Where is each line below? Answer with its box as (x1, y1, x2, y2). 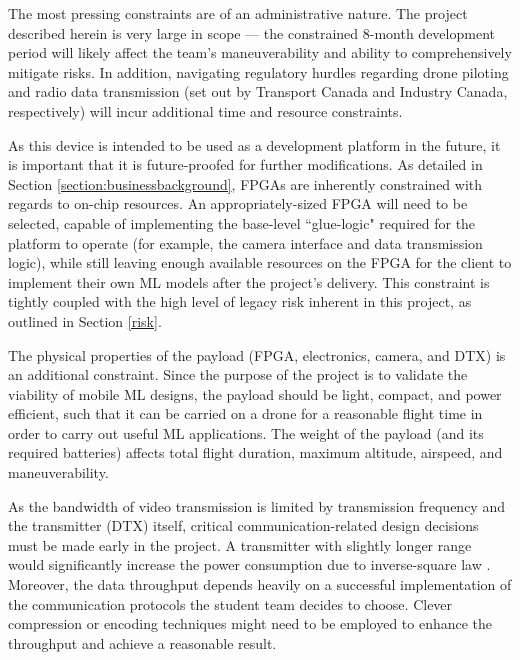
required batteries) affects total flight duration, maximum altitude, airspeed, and (8, 442, 503, 463)
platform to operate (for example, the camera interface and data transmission (8, 232, 483, 253)
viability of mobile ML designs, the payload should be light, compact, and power (8, 383, 502, 404)
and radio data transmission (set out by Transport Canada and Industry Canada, (8, 81, 508, 102)
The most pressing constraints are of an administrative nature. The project (8, 3, 468, 23)
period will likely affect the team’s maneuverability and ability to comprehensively (8, 42, 512, 63)
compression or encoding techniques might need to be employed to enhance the (8, 613, 493, 634)
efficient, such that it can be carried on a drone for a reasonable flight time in (8, 403, 483, 424)
